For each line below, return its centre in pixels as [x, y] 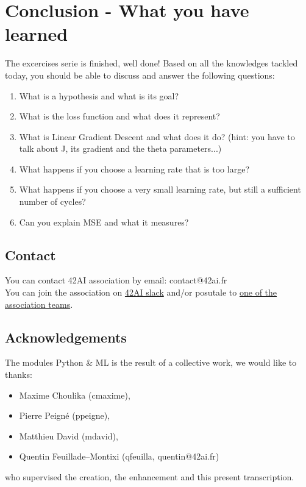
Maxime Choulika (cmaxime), [75, 395]
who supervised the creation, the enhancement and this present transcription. [150, 477]
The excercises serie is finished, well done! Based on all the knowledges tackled [151, 63]
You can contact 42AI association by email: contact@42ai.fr [116, 280]
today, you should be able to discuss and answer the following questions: [140, 75]
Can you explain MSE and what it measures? [104, 222]
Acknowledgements [66, 337]
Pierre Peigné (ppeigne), [65, 415]
